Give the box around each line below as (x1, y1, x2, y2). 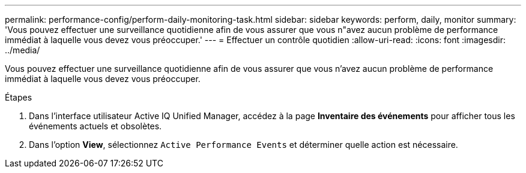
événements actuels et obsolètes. (29, 121, 162, 131)
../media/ (5, 45, 40, 55)
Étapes (5, 92, 32, 102)
